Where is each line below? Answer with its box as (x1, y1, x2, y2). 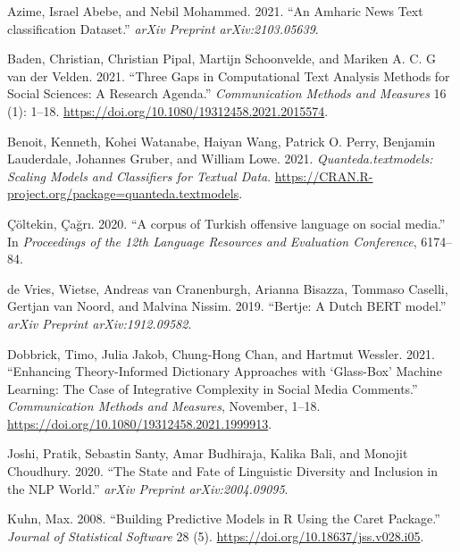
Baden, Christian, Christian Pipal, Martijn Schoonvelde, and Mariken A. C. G (7, 49, 436, 68)
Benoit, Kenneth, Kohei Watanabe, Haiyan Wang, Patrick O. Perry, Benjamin (7, 131, 436, 150)
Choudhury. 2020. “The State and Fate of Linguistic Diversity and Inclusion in (7, 462, 439, 481)
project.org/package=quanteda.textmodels (7, 184, 239, 203)
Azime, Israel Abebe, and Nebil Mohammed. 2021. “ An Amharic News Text (7, 2, 423, 20)
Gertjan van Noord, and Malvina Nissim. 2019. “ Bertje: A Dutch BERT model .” (7, 297, 447, 315)
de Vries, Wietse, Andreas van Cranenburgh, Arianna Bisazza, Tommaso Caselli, (7, 279, 448, 297)
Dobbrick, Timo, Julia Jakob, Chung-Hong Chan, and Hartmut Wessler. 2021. (7, 344, 435, 363)
